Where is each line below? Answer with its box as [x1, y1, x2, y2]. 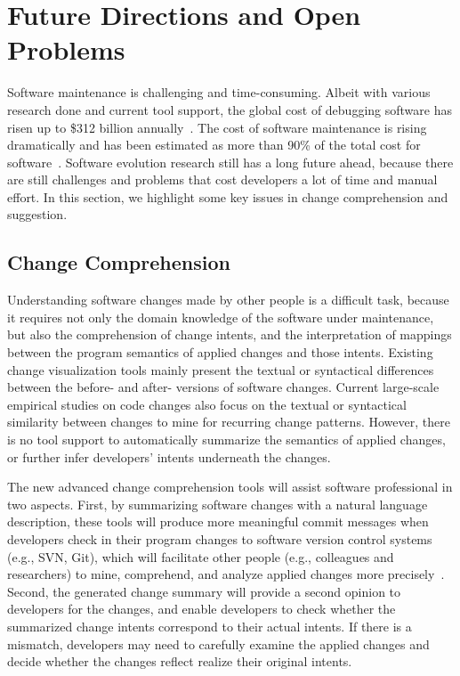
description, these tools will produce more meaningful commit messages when [7, 512, 429, 531]
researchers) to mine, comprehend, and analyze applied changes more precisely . [7, 565, 445, 583]
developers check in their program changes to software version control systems [7, 529, 432, 548]
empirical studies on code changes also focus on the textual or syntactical [7, 395, 407, 413]
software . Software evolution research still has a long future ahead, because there [7, 152, 454, 171]
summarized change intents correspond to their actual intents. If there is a [7, 616, 412, 635]
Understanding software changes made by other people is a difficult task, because [7, 290, 449, 309]
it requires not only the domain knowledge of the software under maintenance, [7, 307, 434, 326]
